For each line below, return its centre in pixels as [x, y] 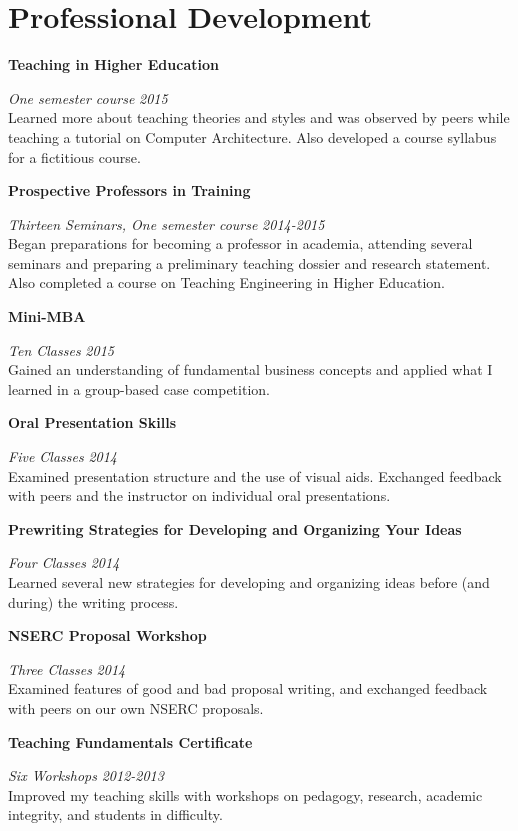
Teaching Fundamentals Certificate [130, 741]
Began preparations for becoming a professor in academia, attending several [240, 243]
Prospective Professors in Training [129, 190]
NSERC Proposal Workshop [107, 635]
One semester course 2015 [88, 97]
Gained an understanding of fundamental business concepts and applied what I [250, 369]
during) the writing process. [93, 601]
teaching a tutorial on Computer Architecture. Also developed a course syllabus [252, 136]
